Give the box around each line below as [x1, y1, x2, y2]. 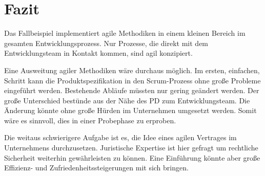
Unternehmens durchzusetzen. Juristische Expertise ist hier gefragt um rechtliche [4, 142, 258, 153]
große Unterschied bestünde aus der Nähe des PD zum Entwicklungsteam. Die [4, 95, 250, 105]
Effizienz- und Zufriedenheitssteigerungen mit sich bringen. [4, 162, 189, 173]
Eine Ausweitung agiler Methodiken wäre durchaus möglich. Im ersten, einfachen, [4, 64, 260, 75]
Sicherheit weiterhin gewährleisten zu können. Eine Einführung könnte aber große [4, 152, 260, 163]
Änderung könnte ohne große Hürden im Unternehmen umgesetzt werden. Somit [4, 105, 257, 116]
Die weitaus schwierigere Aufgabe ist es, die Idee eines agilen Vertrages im [4, 132, 237, 143]
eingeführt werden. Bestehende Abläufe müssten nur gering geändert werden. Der [4, 85, 259, 96]
